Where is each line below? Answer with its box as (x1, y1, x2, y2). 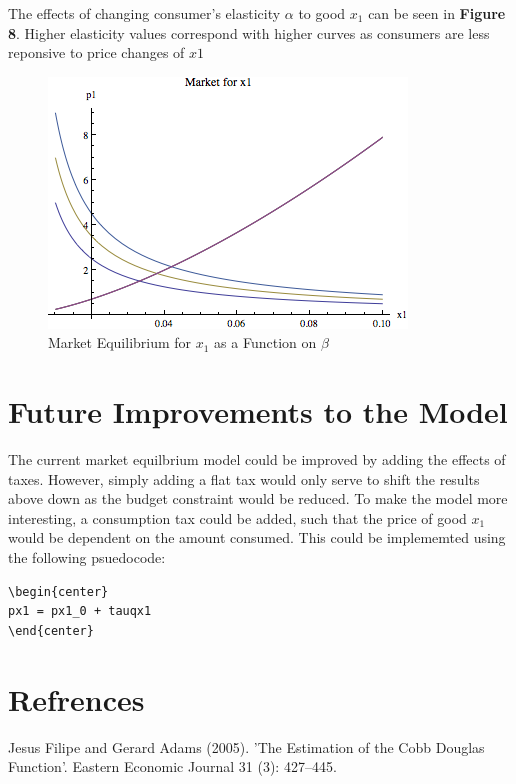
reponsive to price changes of (8, 42, 185, 63)
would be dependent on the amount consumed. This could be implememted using (8, 527, 506, 548)
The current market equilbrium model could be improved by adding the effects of (8, 449, 506, 470)
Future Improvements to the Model (8, 391, 508, 432)
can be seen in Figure (368, 3, 506, 23)
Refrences (8, 678, 145, 719)
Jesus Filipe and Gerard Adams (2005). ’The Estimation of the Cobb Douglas (8, 736, 485, 757)
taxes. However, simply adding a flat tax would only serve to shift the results (8, 468, 480, 489)
